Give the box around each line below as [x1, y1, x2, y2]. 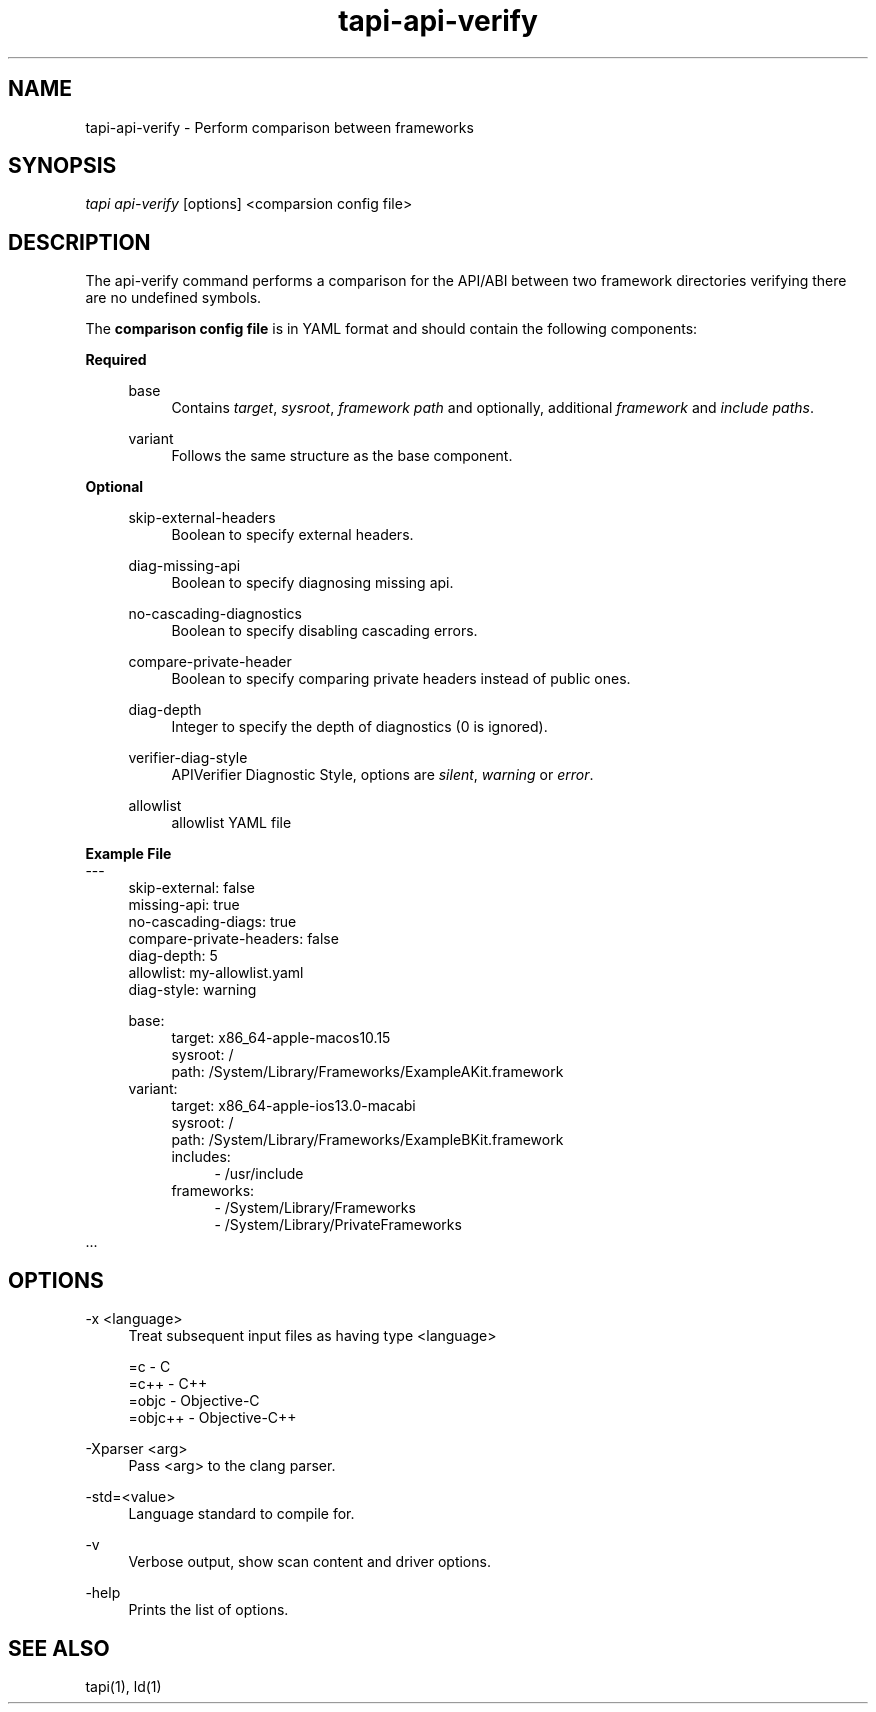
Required [85, 351, 147, 369]
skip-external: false [128, 879, 255, 897]
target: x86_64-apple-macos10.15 [171, 1029, 391, 1047]
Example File [85, 845, 172, 863]
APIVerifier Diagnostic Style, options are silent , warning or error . [171, 766, 594, 784]
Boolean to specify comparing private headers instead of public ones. [171, 670, 631, 688]
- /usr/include [214, 1165, 304, 1183]
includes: [171, 1148, 231, 1166]
